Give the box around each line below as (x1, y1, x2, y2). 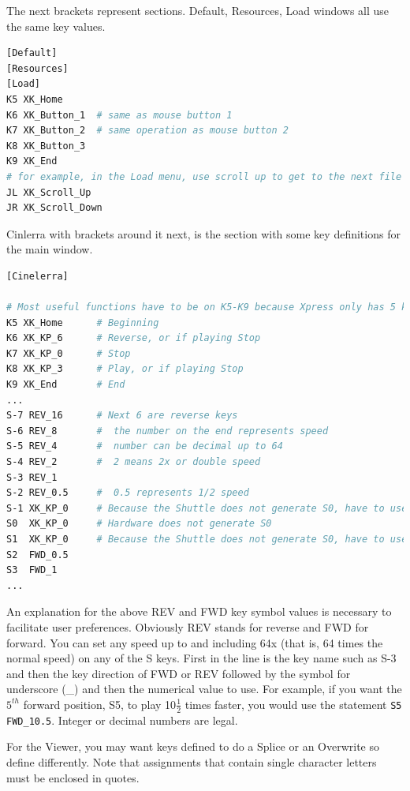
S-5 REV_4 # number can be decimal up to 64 (6, 440, 283, 452)
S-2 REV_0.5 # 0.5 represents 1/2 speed (6, 487, 249, 499)
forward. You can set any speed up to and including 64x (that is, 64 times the (6, 634, 383, 650)
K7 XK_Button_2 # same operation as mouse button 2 (6, 125, 289, 137)
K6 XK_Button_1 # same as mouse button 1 (6, 109, 233, 121)
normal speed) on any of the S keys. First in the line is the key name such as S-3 (6, 650, 397, 666)
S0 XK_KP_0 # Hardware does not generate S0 (6, 518, 272, 530)
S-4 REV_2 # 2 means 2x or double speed (6, 456, 261, 468)
